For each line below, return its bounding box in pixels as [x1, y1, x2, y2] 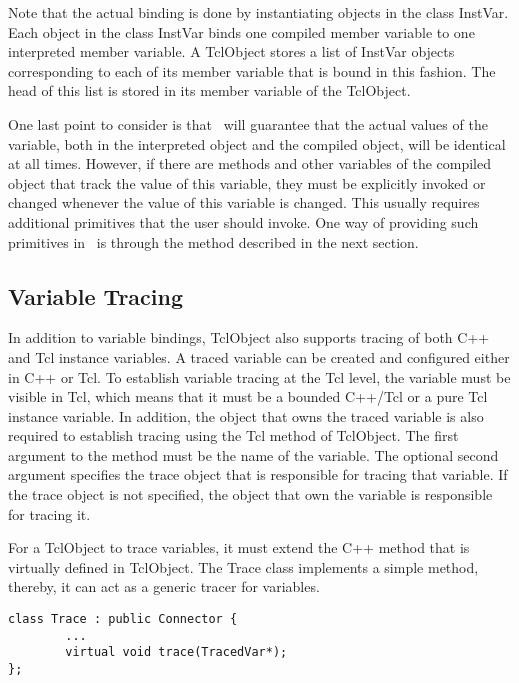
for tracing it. [8, 503, 91, 524]
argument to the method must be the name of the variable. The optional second [8, 444, 499, 465]
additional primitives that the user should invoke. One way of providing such [8, 211, 479, 232]
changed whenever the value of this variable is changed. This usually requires [8, 192, 480, 213]
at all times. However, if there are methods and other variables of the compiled [8, 153, 491, 174]
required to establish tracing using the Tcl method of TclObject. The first [8, 425, 459, 446]
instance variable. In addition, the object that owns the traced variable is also [8, 405, 484, 426]
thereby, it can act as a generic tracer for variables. [8, 576, 320, 597]
